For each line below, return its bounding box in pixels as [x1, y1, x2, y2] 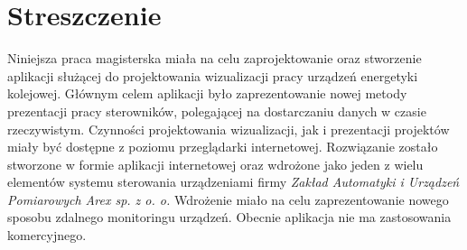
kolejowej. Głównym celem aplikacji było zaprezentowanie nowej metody [7, 84, 407, 103]
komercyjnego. [7, 226, 87, 245]
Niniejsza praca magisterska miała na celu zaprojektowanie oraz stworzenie [7, 49, 422, 68]
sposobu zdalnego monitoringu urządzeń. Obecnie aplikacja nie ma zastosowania [7, 208, 452, 227]
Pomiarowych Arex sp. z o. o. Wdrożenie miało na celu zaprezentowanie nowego [7, 190, 449, 208]
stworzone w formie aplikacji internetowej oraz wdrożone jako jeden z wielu [7, 154, 424, 173]
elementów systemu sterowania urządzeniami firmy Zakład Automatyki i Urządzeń [7, 172, 460, 191]
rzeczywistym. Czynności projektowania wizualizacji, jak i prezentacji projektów [7, 119, 450, 138]
